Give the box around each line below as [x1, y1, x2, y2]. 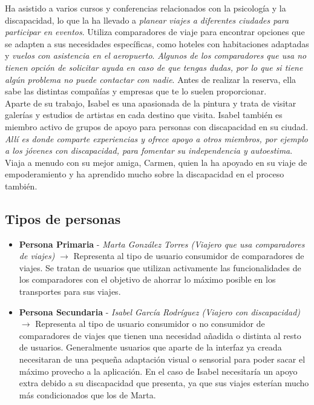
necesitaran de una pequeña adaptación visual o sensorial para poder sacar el [19, 353, 306, 366]
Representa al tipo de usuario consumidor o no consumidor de [35, 317, 265, 330]
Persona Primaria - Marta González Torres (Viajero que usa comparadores [19, 237, 305, 250]
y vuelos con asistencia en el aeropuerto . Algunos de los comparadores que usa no [5, 49, 307, 62]
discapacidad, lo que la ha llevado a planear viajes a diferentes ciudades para [5, 13, 289, 26]
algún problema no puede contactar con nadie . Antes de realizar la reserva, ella [5, 73, 296, 85]
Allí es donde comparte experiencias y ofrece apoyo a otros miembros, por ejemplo [5, 132, 308, 145]
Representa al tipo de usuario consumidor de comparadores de [73, 249, 304, 262]
